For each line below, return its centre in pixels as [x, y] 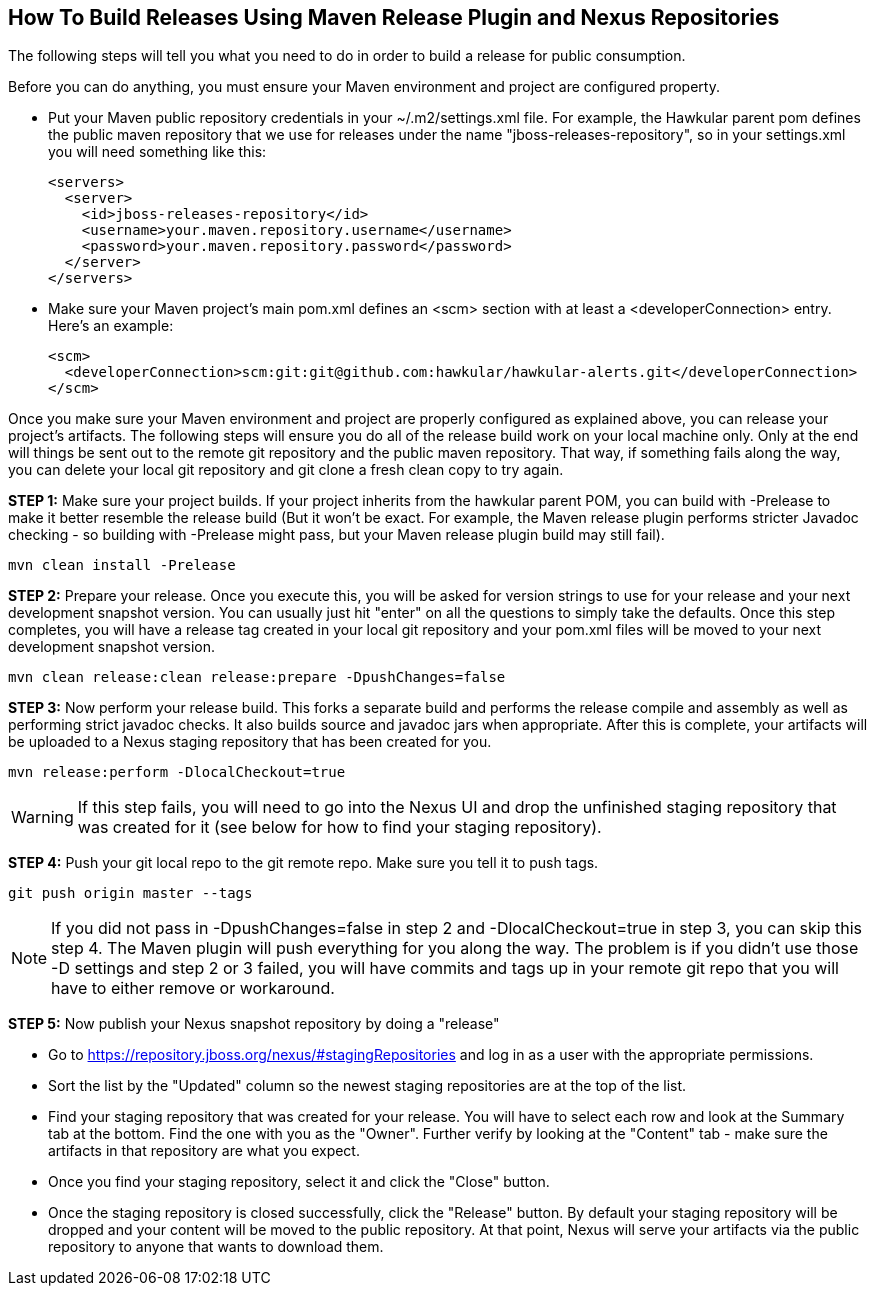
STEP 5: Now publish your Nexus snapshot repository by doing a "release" [254, 1024]
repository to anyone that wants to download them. [216, 1247]
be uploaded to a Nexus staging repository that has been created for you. [250, 742]
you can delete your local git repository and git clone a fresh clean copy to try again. [286, 470]
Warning [42, 817]
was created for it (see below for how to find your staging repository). [339, 827]
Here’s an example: [111, 326]
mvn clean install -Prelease [122, 565]
